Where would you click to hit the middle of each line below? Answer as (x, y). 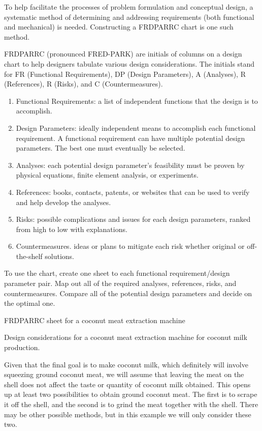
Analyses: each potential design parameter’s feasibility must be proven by (130, 165)
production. (22, 347)
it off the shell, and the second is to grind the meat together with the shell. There (131, 404)
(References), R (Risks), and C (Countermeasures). (84, 84)
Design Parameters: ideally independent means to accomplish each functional (136, 127)
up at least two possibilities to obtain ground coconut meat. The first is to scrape (131, 394)
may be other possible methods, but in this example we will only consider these (128, 414)
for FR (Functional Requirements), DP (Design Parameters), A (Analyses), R (125, 74)
